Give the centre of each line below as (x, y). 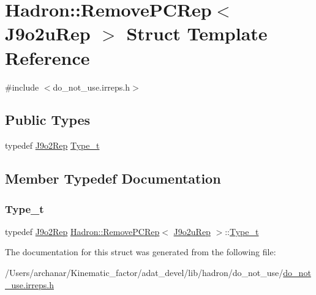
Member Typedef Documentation (113, 178)
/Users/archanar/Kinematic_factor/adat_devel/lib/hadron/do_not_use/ (144, 273)
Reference (47, 57)
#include (22, 87)
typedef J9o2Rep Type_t (52, 145)
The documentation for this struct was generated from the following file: (141, 252)
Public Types (48, 120)
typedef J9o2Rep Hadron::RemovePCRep (82, 231)
